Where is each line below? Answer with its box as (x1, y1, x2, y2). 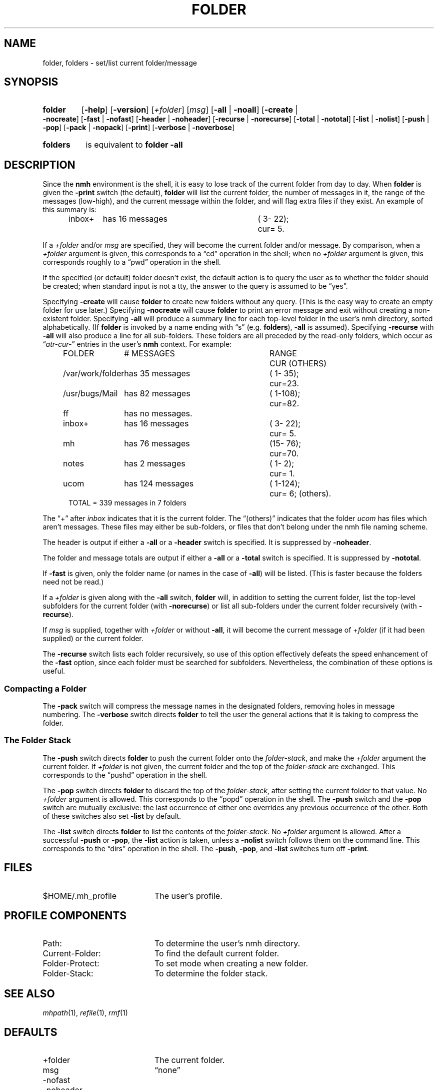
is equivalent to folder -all (85, 140, 183, 150)
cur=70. (269, 448, 299, 459)
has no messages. (124, 408, 192, 419)
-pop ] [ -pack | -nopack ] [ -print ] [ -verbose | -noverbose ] (42, 123, 235, 132)
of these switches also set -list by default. (42, 811, 181, 820)
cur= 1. (269, 468, 295, 479)
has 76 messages (124, 438, 190, 449)
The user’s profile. (154, 890, 222, 901)
